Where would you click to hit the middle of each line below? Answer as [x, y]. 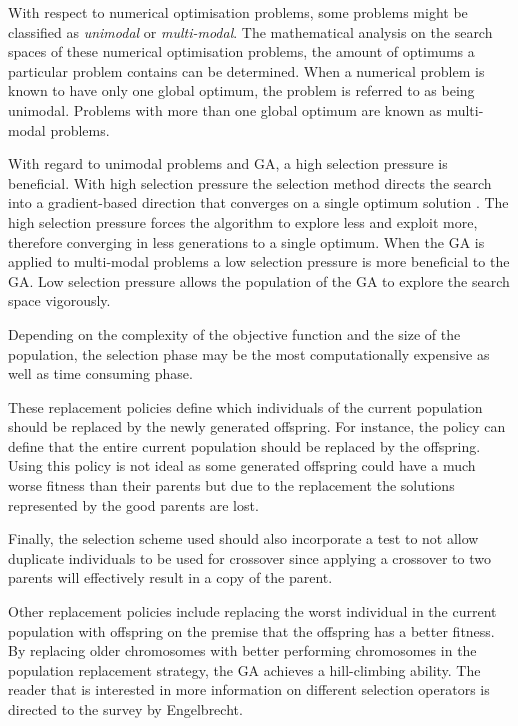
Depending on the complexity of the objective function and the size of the [234, 333]
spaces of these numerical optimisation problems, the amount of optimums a [241, 51]
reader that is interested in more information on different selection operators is [249, 689]
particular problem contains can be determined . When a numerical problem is [246, 70]
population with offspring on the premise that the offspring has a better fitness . [251, 630]
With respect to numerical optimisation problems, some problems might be [238, 12]
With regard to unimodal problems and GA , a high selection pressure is [228, 163]
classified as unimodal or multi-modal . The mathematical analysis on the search [250, 31]
